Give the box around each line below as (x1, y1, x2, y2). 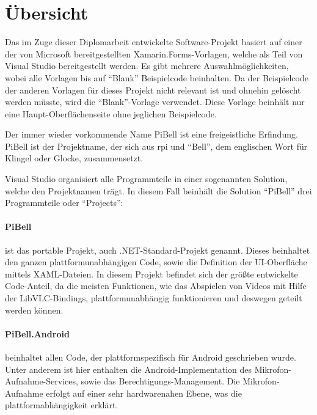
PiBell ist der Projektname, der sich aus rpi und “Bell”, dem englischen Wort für (5, 139, 308, 152)
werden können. (5, 303, 64, 316)
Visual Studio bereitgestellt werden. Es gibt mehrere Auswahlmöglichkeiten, (5, 59, 289, 72)
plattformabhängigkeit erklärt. (5, 398, 118, 411)
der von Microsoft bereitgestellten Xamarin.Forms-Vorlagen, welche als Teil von (5, 47, 303, 60)
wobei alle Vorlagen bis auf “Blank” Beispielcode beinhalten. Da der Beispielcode (5, 71, 308, 84)
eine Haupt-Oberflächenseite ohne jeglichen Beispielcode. (5, 107, 217, 120)
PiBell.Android (5, 327, 70, 340)
